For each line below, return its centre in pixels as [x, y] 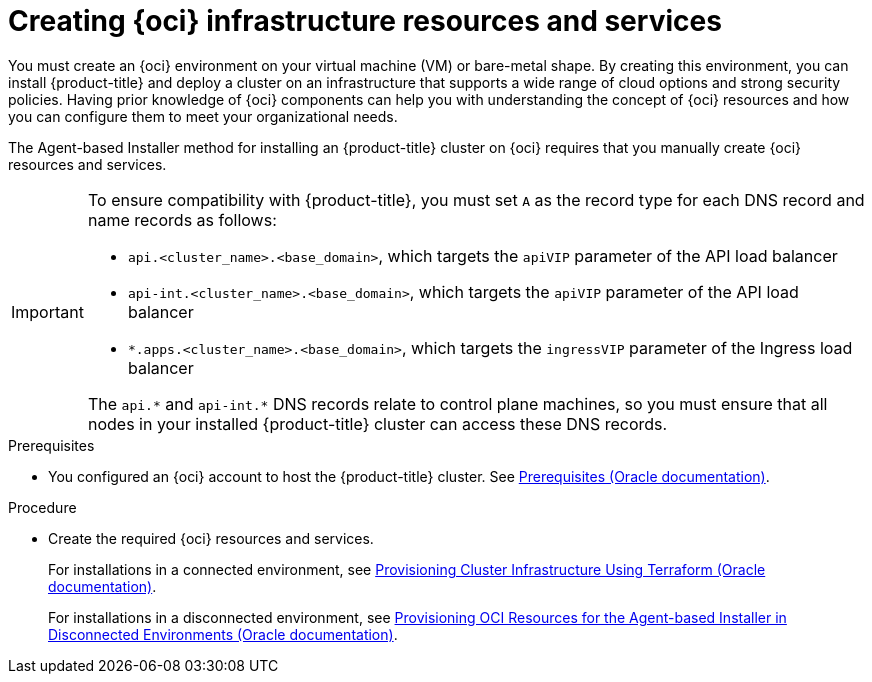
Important [47, 311]
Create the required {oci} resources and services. [211, 538]
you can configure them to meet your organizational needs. [203, 116]
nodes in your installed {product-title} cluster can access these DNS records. [377, 423]
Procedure [42, 507]
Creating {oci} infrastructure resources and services [365, 21]
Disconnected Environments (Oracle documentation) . [223, 634]
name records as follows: [182, 219]
